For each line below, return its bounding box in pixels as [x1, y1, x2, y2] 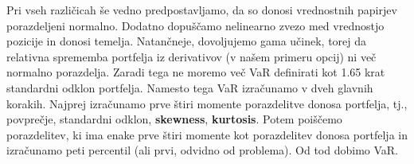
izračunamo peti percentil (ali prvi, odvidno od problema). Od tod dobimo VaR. [6, 142, 398, 158]
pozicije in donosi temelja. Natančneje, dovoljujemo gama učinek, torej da [6, 33, 367, 49]
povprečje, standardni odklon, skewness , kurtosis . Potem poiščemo [6, 111, 342, 127]
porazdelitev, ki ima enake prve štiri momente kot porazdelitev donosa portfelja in [6, 126, 408, 143]
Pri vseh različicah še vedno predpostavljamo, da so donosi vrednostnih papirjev [6, 2, 397, 18]
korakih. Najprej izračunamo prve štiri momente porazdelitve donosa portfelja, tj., [6, 95, 408, 111]
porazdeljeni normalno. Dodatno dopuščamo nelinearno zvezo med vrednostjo [6, 17, 385, 33]
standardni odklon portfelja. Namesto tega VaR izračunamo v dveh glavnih [6, 79, 373, 96]
